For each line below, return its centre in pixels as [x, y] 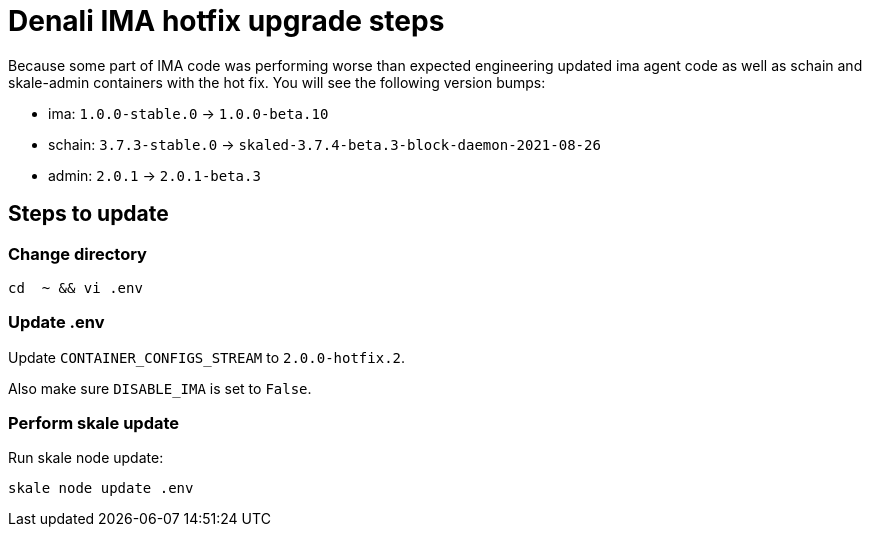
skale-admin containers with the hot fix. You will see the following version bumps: [277, 82]
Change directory [77, 253]
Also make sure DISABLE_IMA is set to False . [160, 388]
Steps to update [88, 214]
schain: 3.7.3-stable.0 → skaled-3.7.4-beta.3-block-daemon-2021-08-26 [324, 144]
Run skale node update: [86, 458]
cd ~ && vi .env [75, 287]
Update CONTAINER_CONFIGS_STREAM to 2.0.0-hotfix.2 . [207, 357]
